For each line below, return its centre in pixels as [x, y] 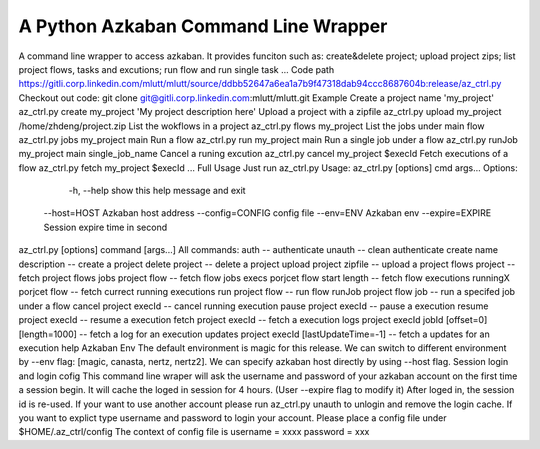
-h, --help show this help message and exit [157, 191]
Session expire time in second [105, 227]
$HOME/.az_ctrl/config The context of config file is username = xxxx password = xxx [194, 432]
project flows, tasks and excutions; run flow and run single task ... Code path [176, 69]
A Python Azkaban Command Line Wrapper [203, 26]
